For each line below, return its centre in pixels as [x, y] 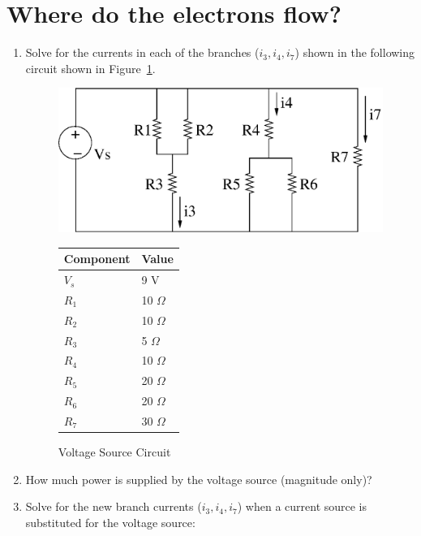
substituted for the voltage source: [110, 522]
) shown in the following [355, 52]
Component [97, 259]
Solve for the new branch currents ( [114, 506]
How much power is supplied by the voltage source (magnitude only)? [199, 479]
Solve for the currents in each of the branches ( [142, 52]
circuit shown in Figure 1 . [90, 68]
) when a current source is [302, 506]
